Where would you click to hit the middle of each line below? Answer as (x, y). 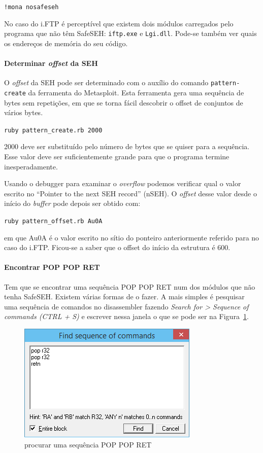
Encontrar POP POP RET (52, 267)
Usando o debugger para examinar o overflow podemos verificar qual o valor (123, 183)
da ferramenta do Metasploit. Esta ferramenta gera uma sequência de (136, 92)
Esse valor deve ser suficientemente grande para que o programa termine (117, 156)
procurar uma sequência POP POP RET (88, 444)
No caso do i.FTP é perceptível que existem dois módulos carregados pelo (119, 23)
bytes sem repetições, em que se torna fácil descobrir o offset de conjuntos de (124, 102)
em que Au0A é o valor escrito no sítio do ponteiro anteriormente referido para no (132, 237)
